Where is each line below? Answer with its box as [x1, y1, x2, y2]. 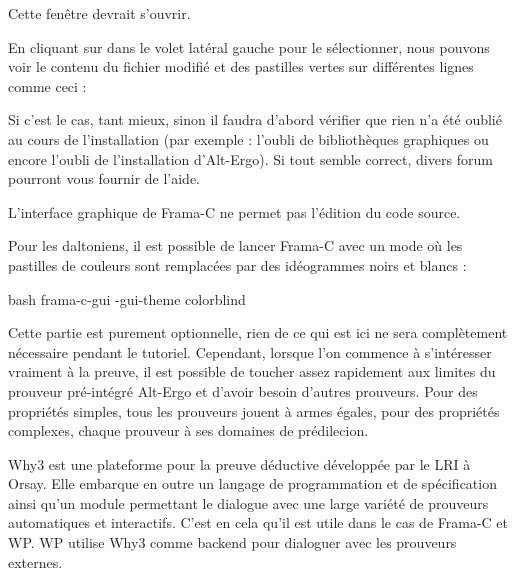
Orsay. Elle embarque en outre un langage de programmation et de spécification [8, 473, 497, 494]
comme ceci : [8, 75, 87, 96]
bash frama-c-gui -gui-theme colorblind [8, 288, 246, 309]
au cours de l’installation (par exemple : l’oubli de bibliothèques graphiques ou [8, 128, 489, 149]
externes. [8, 551, 63, 572]
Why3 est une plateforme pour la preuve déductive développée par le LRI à [8, 453, 471, 474]
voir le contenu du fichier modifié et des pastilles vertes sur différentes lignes [8, 56, 474, 77]
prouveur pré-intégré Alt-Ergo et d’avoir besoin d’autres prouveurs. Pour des [8, 380, 478, 401]
